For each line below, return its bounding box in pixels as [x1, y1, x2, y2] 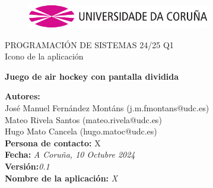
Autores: [5, 90, 40, 102]
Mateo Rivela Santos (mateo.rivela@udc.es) [5, 113, 162, 126]
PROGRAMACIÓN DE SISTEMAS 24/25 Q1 [5, 38, 174, 51]
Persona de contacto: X [5, 136, 101, 149]
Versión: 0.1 [5, 159, 50, 172]
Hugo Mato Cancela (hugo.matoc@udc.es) [5, 125, 157, 137]
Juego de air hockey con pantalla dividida [5, 70, 179, 82]
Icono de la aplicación [5, 50, 84, 62]
